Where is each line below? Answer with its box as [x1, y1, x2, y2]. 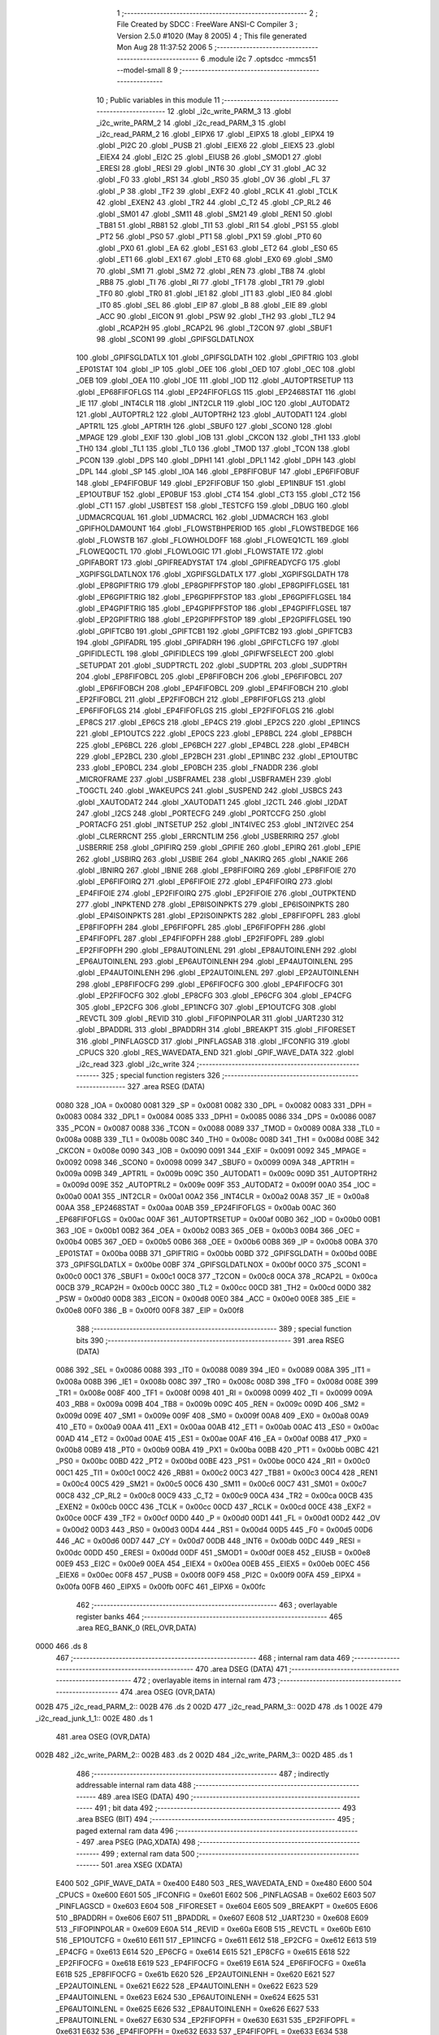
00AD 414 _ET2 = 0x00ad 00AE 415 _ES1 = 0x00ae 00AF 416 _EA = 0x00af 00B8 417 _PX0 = [55, 1433, 368, 1443]
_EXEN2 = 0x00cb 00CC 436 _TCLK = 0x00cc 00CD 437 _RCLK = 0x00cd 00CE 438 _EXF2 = [55, 1502, 372, 1512]
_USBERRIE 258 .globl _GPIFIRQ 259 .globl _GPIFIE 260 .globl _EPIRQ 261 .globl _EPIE [76, 842, 361, 852]
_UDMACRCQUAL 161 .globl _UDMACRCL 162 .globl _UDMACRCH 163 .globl [76, 512, 329, 522]
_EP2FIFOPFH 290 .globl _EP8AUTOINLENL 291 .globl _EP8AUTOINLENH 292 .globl [76, 945, 357, 955]
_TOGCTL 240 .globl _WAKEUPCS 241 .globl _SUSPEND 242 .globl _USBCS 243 [76, 786, 343, 795]
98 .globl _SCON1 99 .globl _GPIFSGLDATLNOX [96, 334, 254, 344]
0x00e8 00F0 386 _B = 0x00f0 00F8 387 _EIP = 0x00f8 [55, 1305, 244, 1315]
